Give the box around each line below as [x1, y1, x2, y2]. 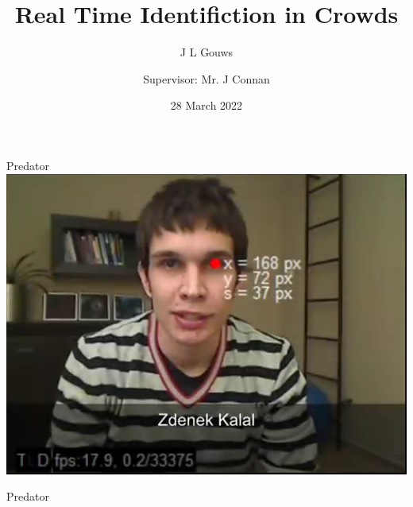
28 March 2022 [170, 97, 243, 114]
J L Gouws [179, 44, 234, 60]
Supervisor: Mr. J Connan [143, 70, 270, 87]
